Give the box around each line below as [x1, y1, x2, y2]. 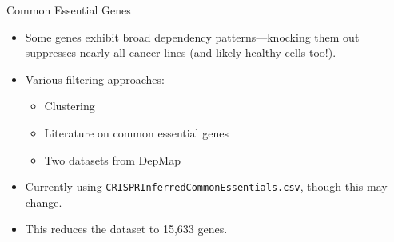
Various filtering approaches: [25, 70, 165, 87]
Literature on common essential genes [44, 124, 229, 141]
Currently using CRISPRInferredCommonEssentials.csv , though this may [25, 178, 388, 195]
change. [25, 193, 62, 210]
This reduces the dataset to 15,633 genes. [25, 220, 228, 237]
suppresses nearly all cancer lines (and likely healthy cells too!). [25, 44, 336, 61]
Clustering [44, 97, 95, 114]
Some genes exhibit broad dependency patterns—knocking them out [25, 28, 360, 45]
